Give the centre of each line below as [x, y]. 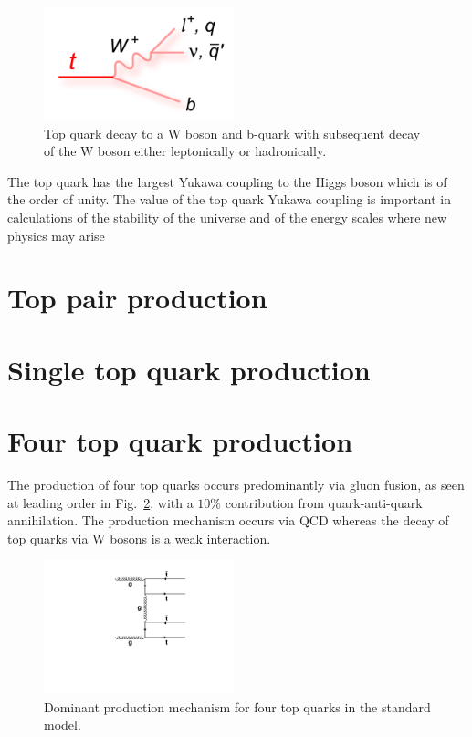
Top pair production [137, 298]
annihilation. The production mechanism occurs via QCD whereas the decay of [228, 520]
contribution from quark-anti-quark [324, 502]
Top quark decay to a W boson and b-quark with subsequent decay [232, 133]
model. [63, 725]
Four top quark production [180, 441]
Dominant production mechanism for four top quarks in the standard [237, 706]
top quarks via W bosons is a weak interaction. [139, 538]
